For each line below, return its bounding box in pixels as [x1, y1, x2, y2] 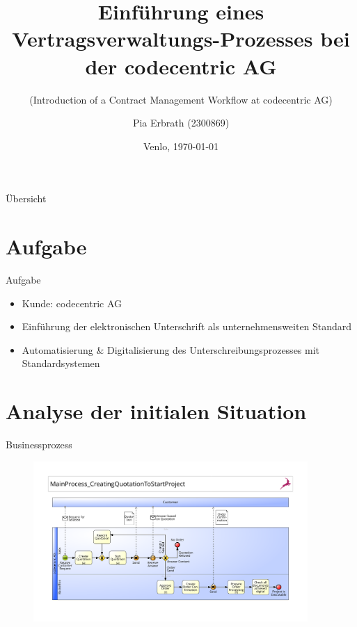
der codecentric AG [85, 51, 277, 80]
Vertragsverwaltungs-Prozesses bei [12, 24, 350, 53]
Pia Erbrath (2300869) [132, 115, 230, 130]
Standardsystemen [22, 356, 100, 370]
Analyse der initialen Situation [6, 397, 307, 425]
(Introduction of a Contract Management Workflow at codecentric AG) [29, 92, 333, 106]
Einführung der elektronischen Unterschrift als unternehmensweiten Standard [22, 319, 352, 334]
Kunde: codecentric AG [22, 295, 122, 310]
